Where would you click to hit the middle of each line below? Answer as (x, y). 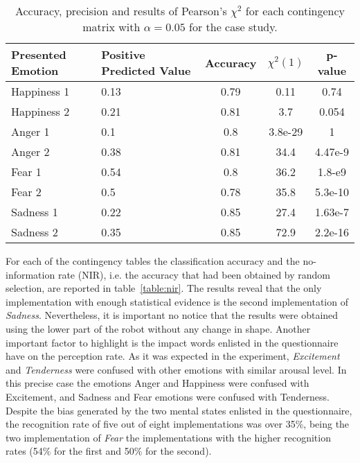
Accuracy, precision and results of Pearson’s (121, 11)
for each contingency (295, 11)
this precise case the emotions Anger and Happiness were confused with (157, 383)
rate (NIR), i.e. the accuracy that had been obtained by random (194, 274)
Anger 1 (30, 131)
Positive (123, 54)
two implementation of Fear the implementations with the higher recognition (168, 437)
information (30, 274)
